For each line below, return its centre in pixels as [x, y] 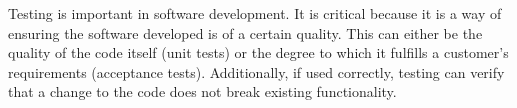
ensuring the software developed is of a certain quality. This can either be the [245, 32]
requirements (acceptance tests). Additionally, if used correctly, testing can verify [256, 71]
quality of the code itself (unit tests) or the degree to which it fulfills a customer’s [258, 52]
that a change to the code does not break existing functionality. [202, 91]
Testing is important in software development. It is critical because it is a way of [255, 13]
